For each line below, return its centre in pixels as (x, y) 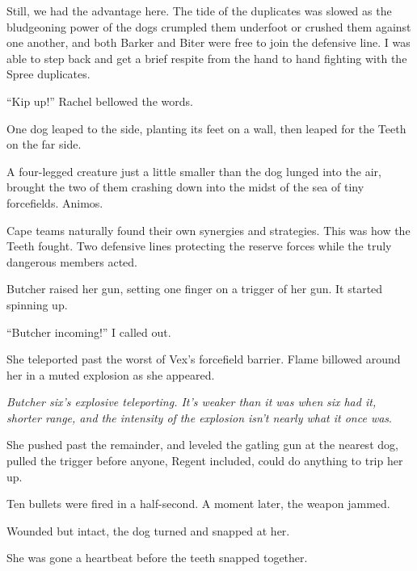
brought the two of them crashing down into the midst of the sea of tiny (185, 187)
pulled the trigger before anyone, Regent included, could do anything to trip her (205, 461)
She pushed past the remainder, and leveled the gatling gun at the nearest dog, (202, 445)
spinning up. (37, 304)
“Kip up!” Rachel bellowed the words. (100, 101)
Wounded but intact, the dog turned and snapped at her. (148, 530)
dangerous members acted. (72, 261)
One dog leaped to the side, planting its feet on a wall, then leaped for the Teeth (206, 128)
